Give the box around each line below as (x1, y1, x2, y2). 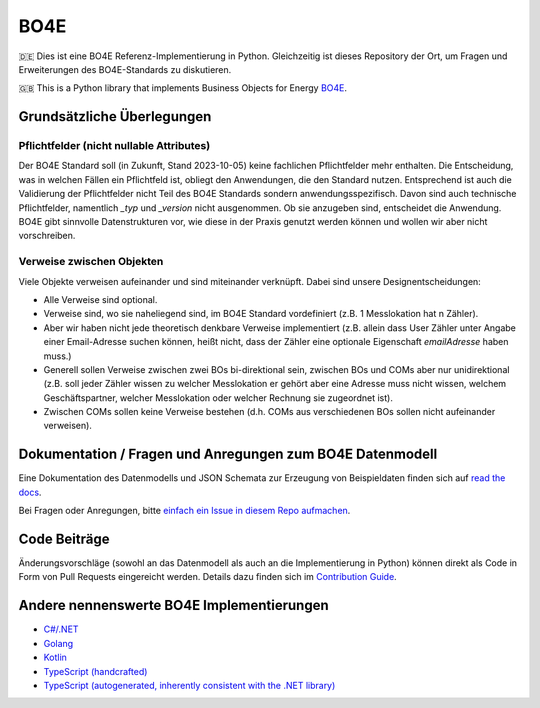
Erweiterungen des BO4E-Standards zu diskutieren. (18, 63, 232, 75)
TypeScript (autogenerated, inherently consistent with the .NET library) (43, 679, 336, 691)
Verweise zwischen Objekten (18, 255, 164, 269)
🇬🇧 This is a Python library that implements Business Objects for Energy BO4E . (18, 82, 348, 94)
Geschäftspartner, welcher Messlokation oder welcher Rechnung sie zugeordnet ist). (43, 391, 394, 404)
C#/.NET (43, 623, 79, 635)
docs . (18, 486, 42, 498)
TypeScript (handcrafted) (43, 665, 148, 677)
